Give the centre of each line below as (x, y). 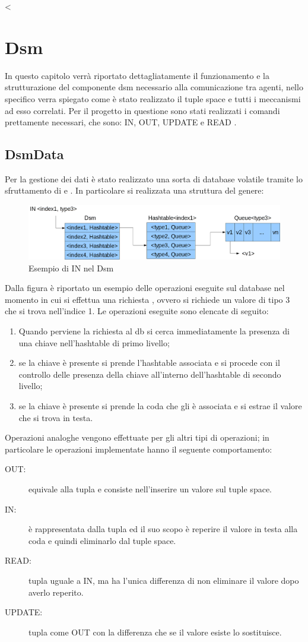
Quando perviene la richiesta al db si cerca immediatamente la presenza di (154, 331)
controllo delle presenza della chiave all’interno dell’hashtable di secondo (150, 374)
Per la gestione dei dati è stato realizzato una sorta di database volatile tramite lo (154, 178)
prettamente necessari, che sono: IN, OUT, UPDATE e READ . (121, 122)
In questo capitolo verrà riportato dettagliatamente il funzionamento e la (137, 75)
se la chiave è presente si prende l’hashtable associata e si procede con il (149, 363)
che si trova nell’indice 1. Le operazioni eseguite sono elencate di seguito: (137, 311)
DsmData (34, 154)
